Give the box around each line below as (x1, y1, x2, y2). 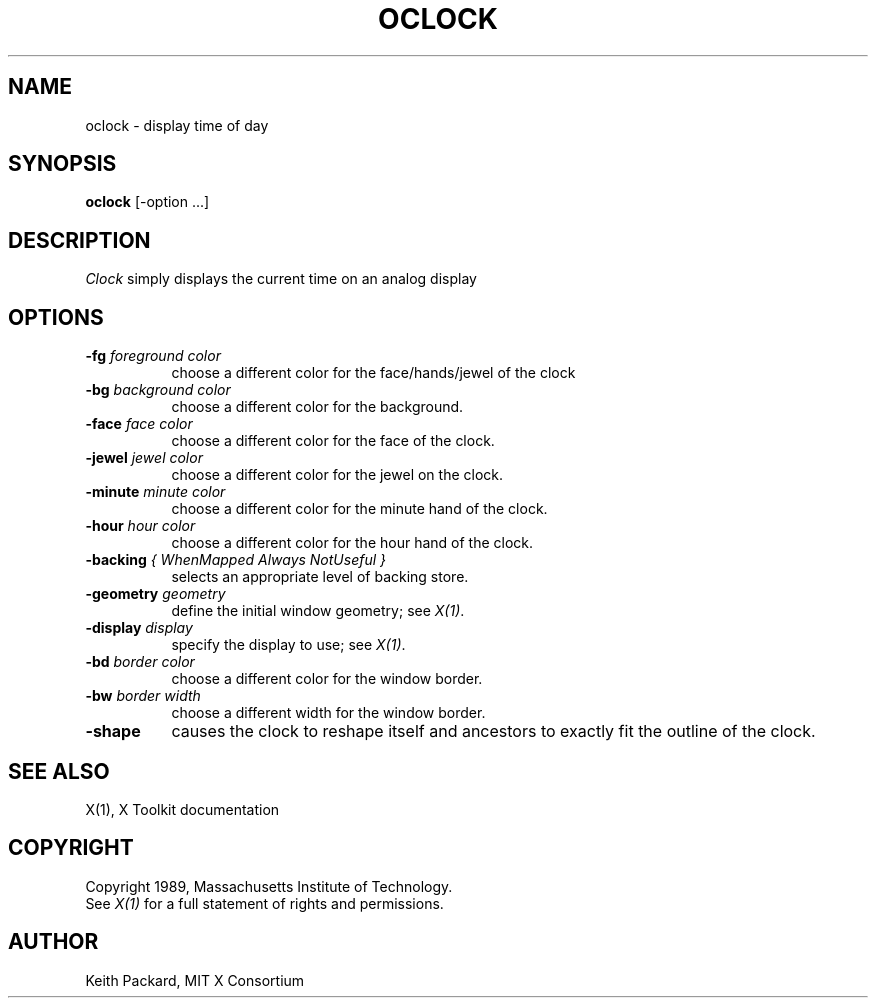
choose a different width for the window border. (171, 704, 486, 722)
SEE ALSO (8, 758, 110, 784)
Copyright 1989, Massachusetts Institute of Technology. (85, 877, 453, 895)
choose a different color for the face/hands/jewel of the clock (171, 364, 576, 382)
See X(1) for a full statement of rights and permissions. (85, 894, 444, 912)
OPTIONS (8, 304, 104, 330)
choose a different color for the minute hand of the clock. (171, 500, 548, 518)
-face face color (85, 415, 193, 433)
